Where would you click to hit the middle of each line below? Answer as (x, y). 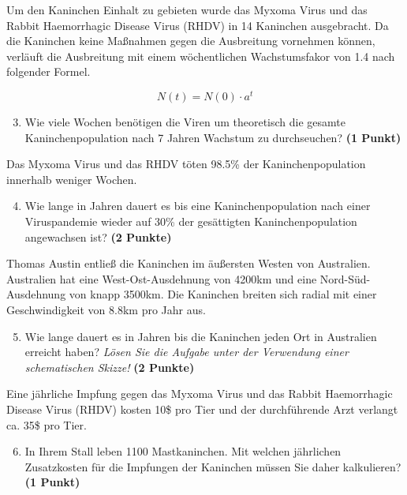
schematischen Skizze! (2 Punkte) (110, 367)
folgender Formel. (49, 71)
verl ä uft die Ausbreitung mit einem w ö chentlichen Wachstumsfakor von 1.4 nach (201, 56)
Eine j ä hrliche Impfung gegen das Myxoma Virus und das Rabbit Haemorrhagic (200, 394)
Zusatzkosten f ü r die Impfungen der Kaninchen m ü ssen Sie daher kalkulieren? (213, 466)
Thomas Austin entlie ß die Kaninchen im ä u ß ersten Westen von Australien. (189, 263)
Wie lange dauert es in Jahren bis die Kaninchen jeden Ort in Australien (201, 336)
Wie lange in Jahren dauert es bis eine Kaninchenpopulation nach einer (198, 206)
